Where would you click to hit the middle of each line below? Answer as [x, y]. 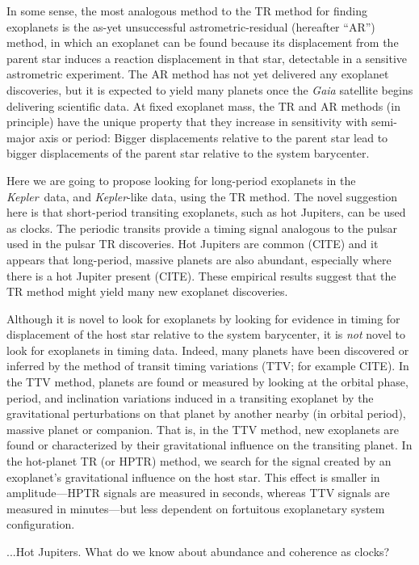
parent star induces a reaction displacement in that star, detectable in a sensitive [207, 58]
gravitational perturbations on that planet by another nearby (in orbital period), [206, 413]
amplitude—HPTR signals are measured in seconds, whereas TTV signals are [198, 493]
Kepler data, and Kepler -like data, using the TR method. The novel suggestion [202, 196]
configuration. [41, 524]
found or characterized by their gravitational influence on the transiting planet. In [209, 445]
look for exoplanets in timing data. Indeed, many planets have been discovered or [208, 350]
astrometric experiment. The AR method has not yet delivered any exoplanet [198, 74]
